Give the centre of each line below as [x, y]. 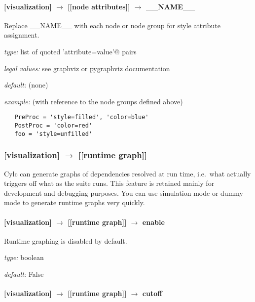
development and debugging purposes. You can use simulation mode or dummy [124, 193]
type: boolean [24, 257]
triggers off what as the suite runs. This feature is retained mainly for [109, 183]
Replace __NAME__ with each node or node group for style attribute [112, 25]
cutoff [152, 293]
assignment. [22, 35]
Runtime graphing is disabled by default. [66, 240]
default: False [24, 274]
